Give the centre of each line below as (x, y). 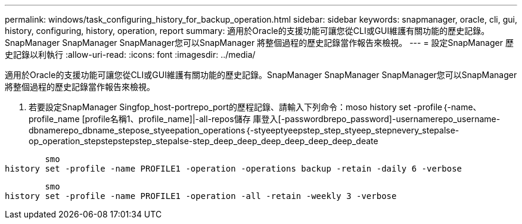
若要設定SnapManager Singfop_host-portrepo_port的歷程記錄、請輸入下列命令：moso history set (220, 107)
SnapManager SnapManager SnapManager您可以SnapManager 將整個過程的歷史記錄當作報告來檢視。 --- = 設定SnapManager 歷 (259, 43)
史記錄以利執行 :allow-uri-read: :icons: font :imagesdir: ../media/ (130, 55)
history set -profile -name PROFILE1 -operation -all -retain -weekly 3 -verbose (201, 196)
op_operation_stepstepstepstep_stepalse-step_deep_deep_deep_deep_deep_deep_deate (203, 141)
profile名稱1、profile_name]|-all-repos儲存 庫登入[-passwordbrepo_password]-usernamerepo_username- (293, 119)
